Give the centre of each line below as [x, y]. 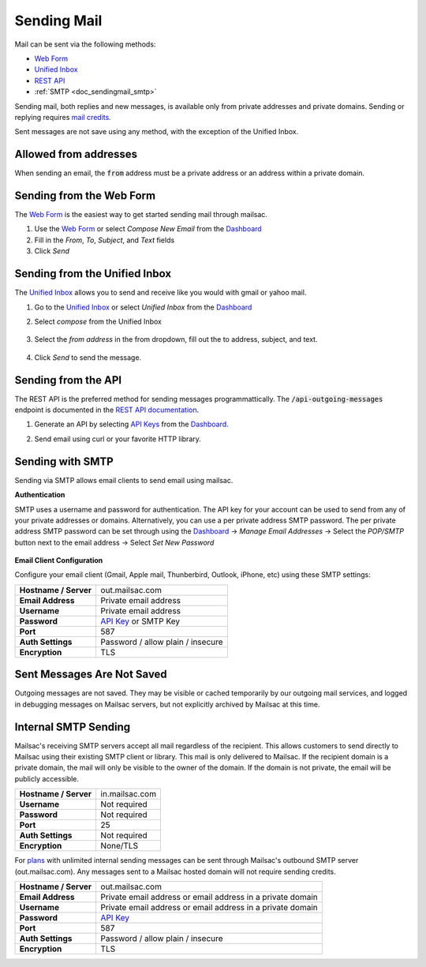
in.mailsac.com [129, 794]
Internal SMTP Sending [73, 727]
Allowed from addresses [76, 154]
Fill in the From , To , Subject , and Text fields [105, 240]
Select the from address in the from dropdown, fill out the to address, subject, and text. [176, 339]
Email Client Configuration [59, 560]
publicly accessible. [47, 778]
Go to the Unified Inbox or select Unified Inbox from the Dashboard [143, 307]
